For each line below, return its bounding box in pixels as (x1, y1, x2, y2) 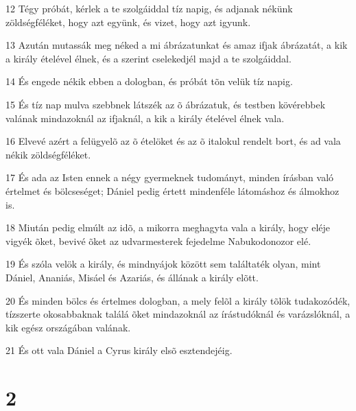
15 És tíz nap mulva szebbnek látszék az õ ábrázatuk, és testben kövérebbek (5, 97, 326, 111)
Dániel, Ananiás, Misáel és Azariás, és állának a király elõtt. (5, 270, 259, 284)
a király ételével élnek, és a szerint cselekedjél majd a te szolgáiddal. (5, 51, 292, 65)
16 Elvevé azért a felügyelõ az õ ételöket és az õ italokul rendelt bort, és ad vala (5, 134, 341, 148)
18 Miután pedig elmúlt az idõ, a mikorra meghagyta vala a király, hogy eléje (5, 220, 331, 235)
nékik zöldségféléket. (5, 147, 91, 161)
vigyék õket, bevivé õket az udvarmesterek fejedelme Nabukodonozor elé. (5, 233, 311, 248)
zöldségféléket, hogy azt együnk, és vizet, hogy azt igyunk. (5, 14, 251, 29)
